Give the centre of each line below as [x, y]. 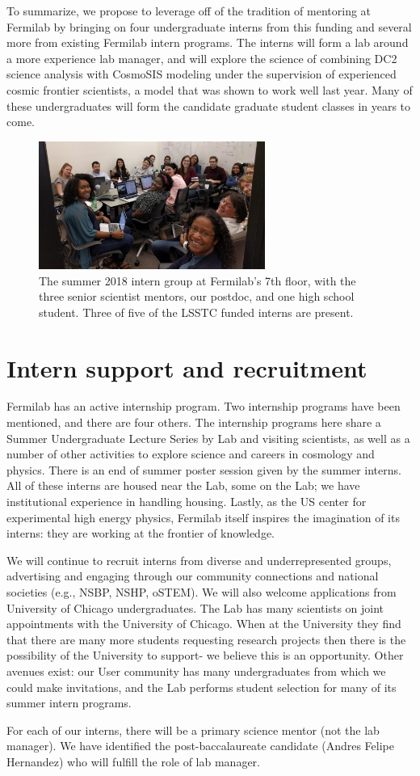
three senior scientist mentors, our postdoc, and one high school [197, 296]
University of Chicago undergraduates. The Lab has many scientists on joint [195, 607]
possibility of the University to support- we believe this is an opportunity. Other [205, 655]
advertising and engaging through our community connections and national [193, 576]
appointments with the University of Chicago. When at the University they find [204, 624]
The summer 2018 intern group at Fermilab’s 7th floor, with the [197, 280]
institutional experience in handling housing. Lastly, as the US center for [187, 502]
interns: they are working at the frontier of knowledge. [141, 533]
